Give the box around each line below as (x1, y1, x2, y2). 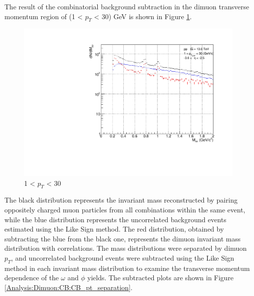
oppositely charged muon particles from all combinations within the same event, (4, 205, 246, 215)
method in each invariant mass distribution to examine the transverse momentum (4, 263, 250, 273)
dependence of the (4, 272, 59, 283)
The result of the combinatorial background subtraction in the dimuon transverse (4, 1, 249, 11)
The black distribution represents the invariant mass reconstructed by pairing (4, 195, 238, 205)
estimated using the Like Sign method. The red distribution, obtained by (4, 224, 224, 234)
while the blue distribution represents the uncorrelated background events (4, 214, 226, 224)
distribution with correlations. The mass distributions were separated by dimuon (4, 243, 247, 253)
